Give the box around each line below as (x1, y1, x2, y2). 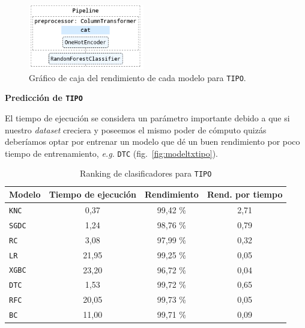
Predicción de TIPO (5, 91, 83, 104)
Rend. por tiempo (207, 188, 283, 200)
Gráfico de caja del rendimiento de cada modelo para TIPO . (29, 71, 246, 84)
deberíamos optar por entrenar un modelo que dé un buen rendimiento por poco (5, 135, 300, 148)
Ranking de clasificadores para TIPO (80, 167, 212, 180)
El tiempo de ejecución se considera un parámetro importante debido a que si (5, 111, 290, 124)
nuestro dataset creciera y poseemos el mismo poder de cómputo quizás (5, 123, 267, 136)
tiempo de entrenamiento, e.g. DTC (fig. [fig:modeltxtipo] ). (5, 147, 218, 159)
